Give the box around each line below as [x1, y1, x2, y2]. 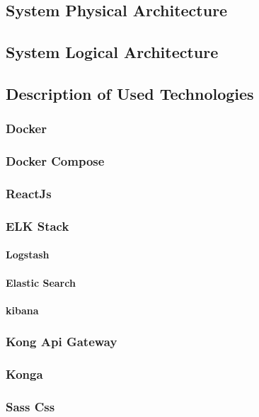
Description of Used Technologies [6, 82, 254, 104]
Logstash [6, 247, 50, 262]
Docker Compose [6, 152, 105, 170]
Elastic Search [6, 275, 76, 290]
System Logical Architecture [6, 41, 219, 63]
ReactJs [6, 184, 52, 202]
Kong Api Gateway [6, 333, 117, 350]
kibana [6, 302, 39, 317]
